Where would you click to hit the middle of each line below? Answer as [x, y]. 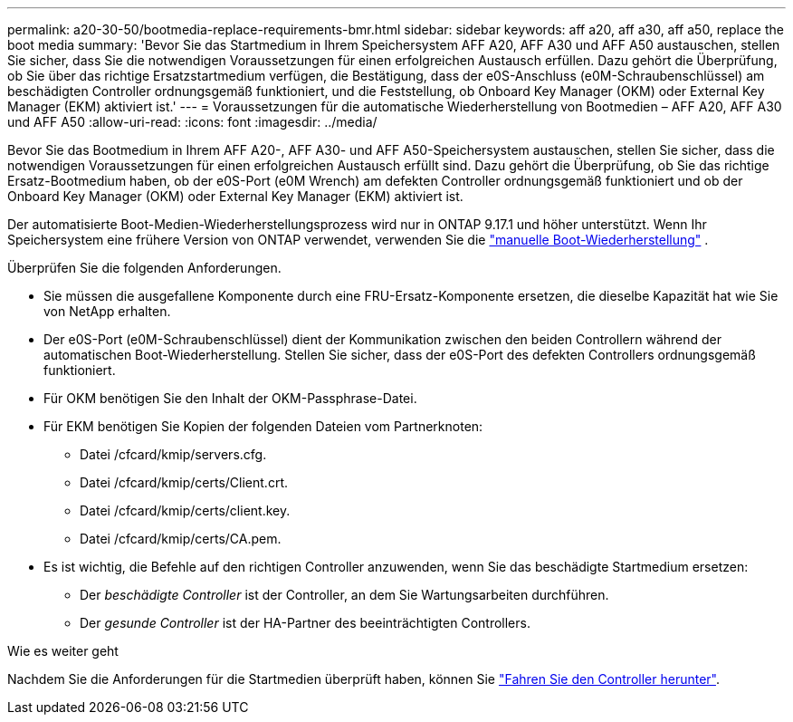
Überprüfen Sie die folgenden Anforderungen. [144, 268]
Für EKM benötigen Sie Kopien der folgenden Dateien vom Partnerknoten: [263, 426]
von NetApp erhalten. [107, 311]
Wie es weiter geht [63, 651]
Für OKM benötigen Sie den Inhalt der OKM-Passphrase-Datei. [230, 398]
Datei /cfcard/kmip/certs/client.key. [185, 510]
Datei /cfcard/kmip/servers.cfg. [173, 454]
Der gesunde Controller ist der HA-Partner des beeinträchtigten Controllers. [305, 623]
